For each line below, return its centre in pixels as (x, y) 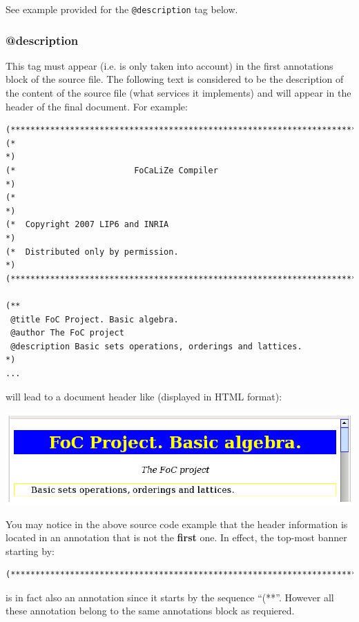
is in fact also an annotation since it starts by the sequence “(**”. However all (170, 597)
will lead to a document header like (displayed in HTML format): (144, 396)
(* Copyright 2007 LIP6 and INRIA (87, 225)
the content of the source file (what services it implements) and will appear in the (178, 93)
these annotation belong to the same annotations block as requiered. (150, 611)
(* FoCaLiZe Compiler (112, 171)
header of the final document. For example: (97, 106)
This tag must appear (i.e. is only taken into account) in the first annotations (169, 65)
